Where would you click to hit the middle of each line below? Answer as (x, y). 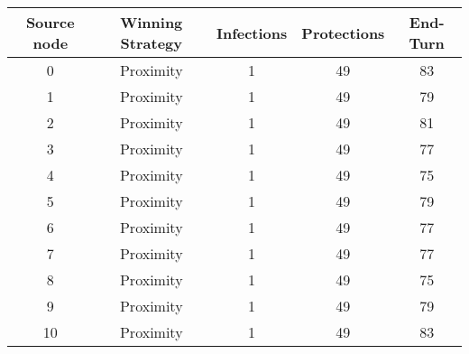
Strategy (151, 43)
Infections (252, 33)
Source (50, 22)
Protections (343, 33)
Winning (152, 22)
